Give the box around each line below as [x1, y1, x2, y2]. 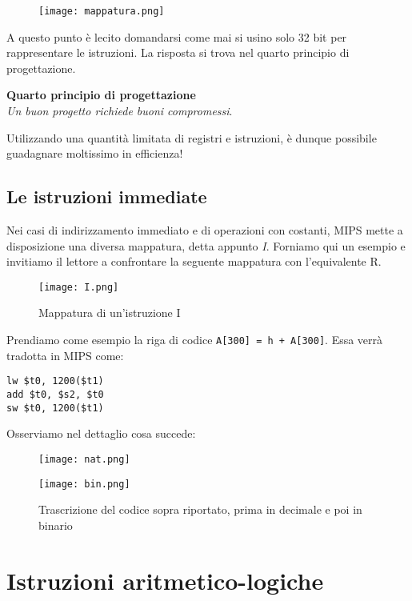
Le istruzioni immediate [6, 184, 207, 209]
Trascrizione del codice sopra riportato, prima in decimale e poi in [38, 501, 362, 518]
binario [38, 516, 73, 533]
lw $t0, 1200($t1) [6, 375, 104, 387]
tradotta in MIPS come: [6, 347, 124, 363]
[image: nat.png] [38, 453, 130, 465]
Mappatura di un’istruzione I [38, 304, 181, 321]
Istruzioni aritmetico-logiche [6, 563, 324, 596]
